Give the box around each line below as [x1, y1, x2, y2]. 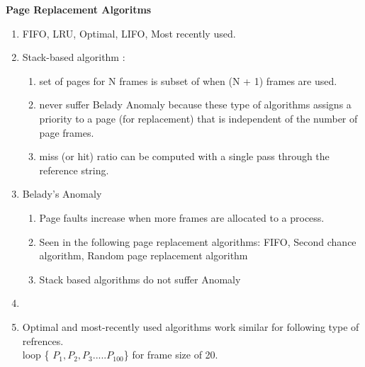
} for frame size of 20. [123, 347, 218, 362]
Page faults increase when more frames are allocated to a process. [39, 210, 325, 225]
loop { [22, 347, 50, 362]
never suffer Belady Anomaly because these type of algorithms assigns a [39, 97, 352, 112]
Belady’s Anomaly [22, 186, 102, 201]
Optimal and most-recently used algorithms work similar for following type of [22, 319, 359, 334]
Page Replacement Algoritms [6, 2, 152, 16]
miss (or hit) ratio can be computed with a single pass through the [39, 149, 330, 164]
